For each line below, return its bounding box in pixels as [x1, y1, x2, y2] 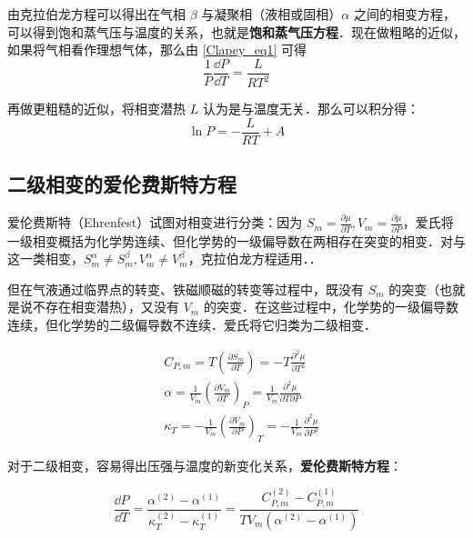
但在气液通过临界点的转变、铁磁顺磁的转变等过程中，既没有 [7, 279, 364, 298]
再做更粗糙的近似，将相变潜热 [7, 99, 186, 118]
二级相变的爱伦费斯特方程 [7, 170, 236, 198]
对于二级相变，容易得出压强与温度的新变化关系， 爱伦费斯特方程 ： [7, 455, 402, 474]
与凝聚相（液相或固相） [201, 5, 342, 23]
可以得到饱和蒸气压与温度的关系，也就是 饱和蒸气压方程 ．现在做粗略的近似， [7, 22, 466, 41]
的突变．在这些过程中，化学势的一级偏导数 [203, 297, 458, 316]
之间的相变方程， [353, 5, 456, 23]
